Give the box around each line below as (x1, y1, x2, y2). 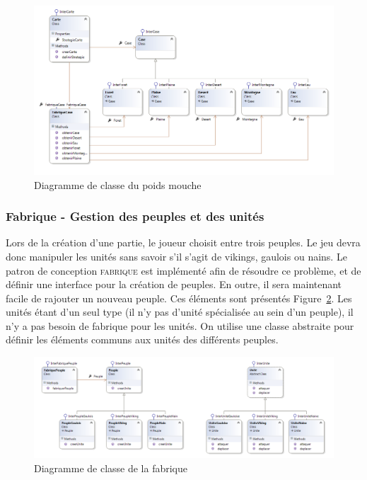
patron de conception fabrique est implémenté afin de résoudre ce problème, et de (6, 263, 361, 278)
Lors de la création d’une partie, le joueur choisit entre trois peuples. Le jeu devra (6, 235, 361, 250)
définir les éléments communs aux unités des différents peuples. (6, 332, 279, 347)
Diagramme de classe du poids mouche (34, 177, 202, 192)
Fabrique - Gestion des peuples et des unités (6, 207, 264, 225)
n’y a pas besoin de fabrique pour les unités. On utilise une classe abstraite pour (6, 318, 354, 333)
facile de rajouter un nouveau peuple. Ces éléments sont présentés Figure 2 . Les (6, 290, 352, 305)
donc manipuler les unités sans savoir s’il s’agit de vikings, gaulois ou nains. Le (6, 248, 347, 263)
